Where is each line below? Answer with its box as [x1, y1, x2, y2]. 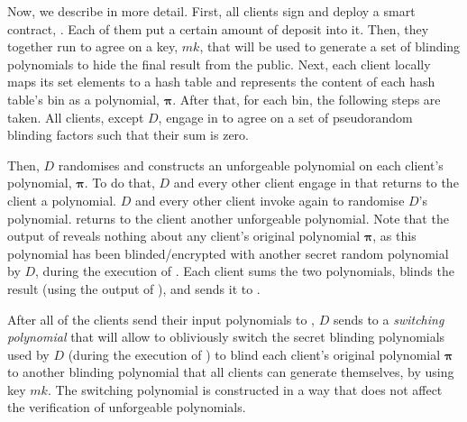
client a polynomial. [7, 190, 116, 209]
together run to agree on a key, [7, 37, 179, 56]
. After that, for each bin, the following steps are [172, 89, 441, 108]
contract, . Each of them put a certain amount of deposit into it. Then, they [7, 19, 429, 38]
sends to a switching [333, 309, 444, 328]
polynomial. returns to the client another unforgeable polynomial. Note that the [7, 208, 449, 227]
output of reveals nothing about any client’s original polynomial [7, 226, 361, 245]
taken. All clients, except [7, 107, 144, 126]
